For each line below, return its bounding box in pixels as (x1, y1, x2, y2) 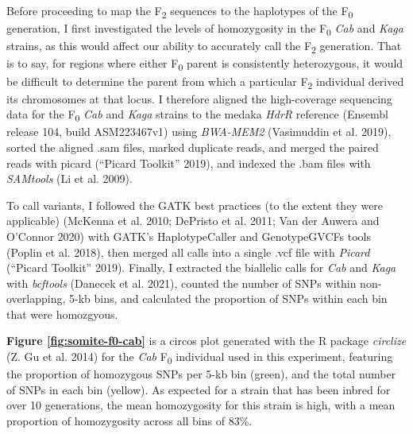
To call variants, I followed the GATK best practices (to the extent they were (6, 196, 384, 213)
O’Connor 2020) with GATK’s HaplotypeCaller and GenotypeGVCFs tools (6, 227, 371, 244)
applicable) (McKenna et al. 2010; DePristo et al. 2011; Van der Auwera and (6, 212, 380, 229)
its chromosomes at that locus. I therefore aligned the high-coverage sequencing (6, 90, 392, 107)
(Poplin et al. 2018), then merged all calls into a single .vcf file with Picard (6, 243, 370, 260)
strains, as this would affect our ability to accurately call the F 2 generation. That (6, 37, 402, 56)
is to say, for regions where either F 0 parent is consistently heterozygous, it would (6, 55, 403, 74)
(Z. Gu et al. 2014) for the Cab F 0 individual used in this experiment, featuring (6, 348, 393, 366)
